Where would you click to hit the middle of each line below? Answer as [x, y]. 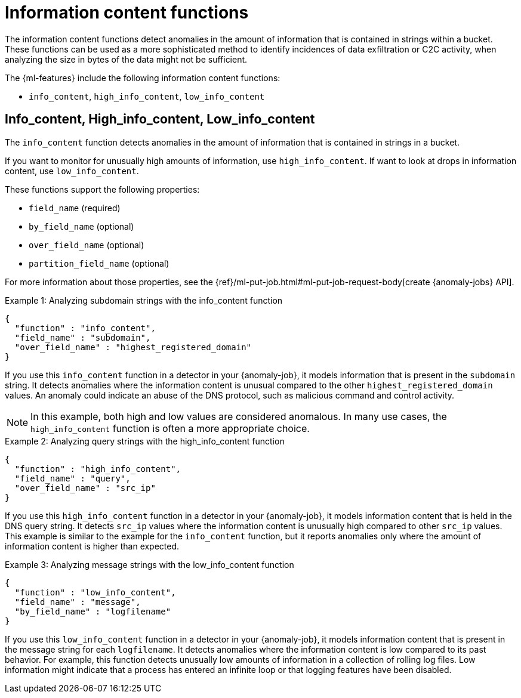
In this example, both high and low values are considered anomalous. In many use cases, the [239, 416]
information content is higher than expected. [92, 546]
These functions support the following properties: [102, 189]
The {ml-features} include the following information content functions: [143, 78]
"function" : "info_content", [85, 328]
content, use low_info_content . [72, 171]
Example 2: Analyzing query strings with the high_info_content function [145, 441]
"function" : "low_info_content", [95, 592]
